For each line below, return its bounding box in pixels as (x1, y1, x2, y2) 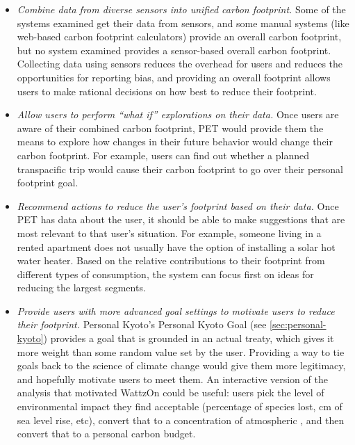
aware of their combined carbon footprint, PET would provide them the (17, 120, 324, 135)
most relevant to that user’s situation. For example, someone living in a (17, 225, 322, 240)
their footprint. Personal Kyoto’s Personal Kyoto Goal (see (17, 317, 267, 332)
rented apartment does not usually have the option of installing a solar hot (17, 239, 336, 254)
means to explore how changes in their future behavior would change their (17, 134, 333, 149)
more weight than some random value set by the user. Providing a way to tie (17, 344, 345, 359)
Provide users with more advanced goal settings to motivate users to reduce (17, 303, 335, 318)
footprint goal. (17, 175, 79, 190)
